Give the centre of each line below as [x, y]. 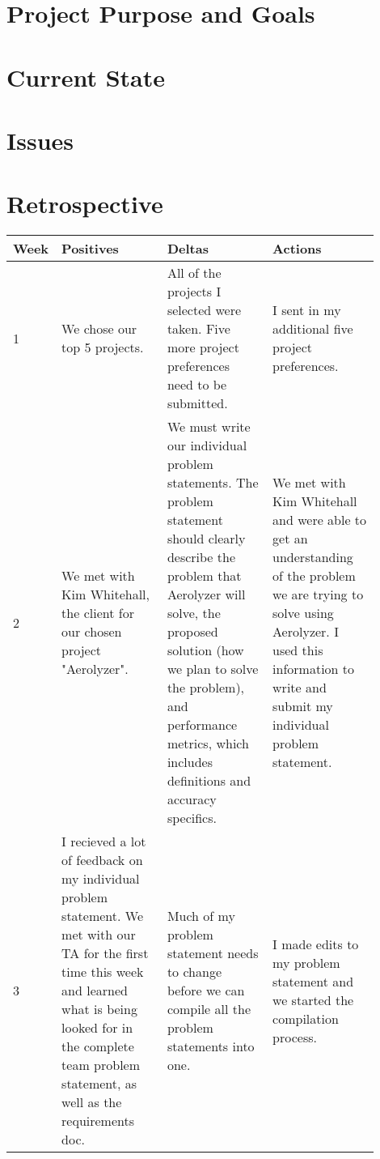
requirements [98, 1121]
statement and [313, 981]
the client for [98, 613]
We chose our [99, 329]
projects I [194, 292]
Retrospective [85, 204]
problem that [204, 576]
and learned [95, 991]
